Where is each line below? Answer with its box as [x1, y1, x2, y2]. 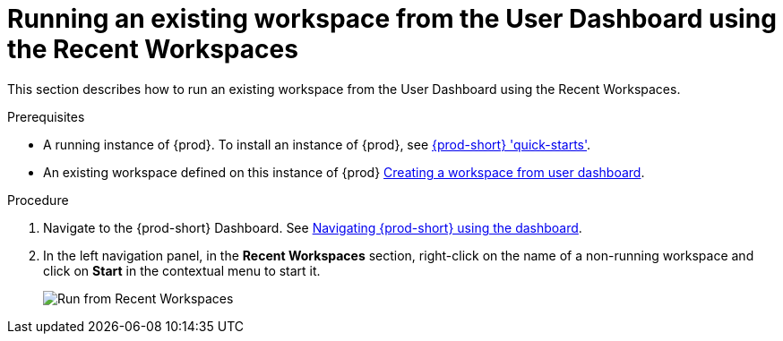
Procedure [7, 192, 69, 208]
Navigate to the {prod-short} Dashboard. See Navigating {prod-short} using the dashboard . [43, 219, 582, 235]
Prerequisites [7, 108, 85, 124]
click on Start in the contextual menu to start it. [43, 262, 321, 278]
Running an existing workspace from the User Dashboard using [7, 4, 777, 34]
